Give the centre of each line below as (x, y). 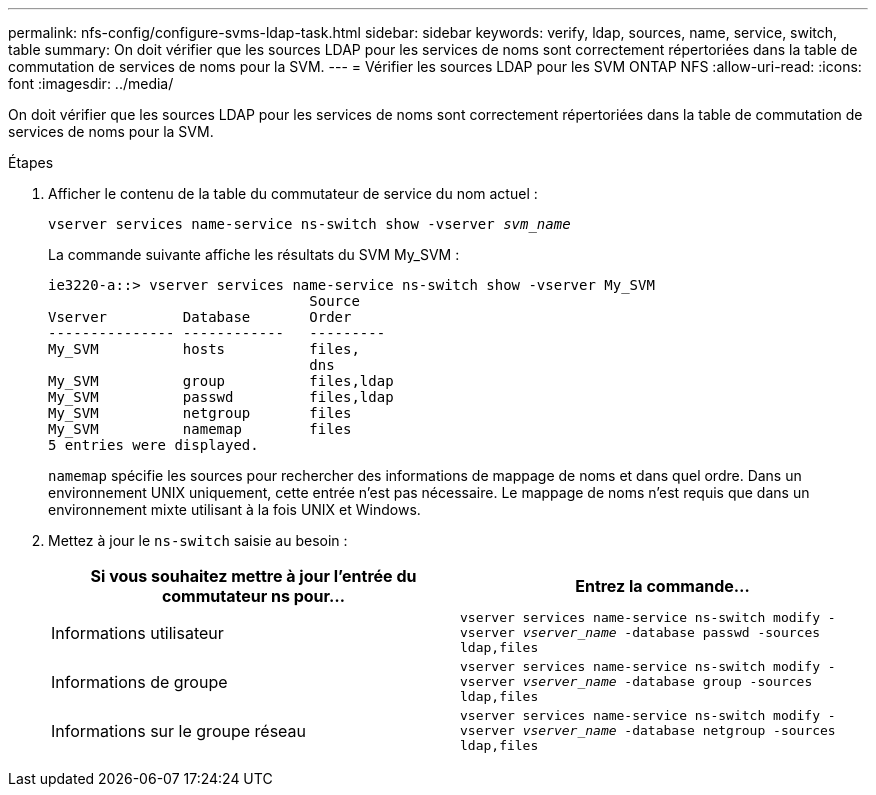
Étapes (31, 162)
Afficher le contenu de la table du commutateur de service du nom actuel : (293, 193)
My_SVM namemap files (200, 429)
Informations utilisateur (137, 632)
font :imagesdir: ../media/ (91, 83)
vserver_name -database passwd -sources (671, 632)
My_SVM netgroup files (200, 413)
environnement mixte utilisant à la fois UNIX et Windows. (234, 509)
